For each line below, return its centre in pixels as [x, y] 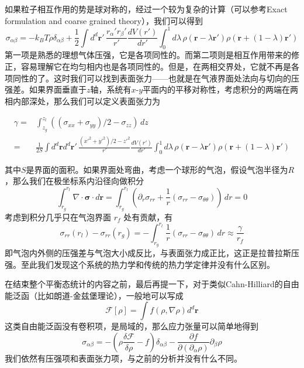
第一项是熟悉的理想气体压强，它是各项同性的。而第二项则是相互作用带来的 [148, 55]
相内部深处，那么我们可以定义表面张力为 [82, 100]
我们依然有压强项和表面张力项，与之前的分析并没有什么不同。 [123, 358]
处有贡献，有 [148, 217]
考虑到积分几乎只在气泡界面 [58, 217]
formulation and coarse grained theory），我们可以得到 [104, 20]
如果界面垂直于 [58, 89]
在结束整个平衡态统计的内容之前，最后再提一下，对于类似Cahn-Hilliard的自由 [152, 284]
